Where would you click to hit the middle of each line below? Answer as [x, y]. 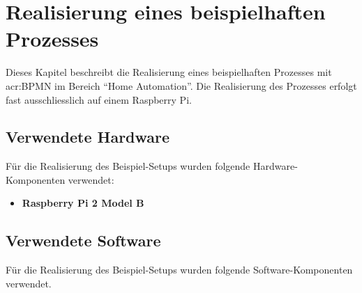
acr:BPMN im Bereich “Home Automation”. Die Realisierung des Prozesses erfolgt [181, 85]
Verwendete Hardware [88, 137]
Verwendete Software [83, 240]
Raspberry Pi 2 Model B [83, 203]
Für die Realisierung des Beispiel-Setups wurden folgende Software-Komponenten [179, 270]
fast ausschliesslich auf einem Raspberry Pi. [99, 99]
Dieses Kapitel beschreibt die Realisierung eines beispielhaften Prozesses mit [169, 72]
